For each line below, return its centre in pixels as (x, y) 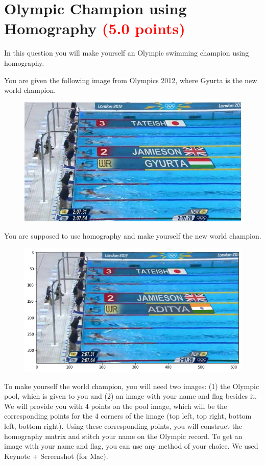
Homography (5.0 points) (95, 28)
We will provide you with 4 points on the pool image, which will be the (116, 406)
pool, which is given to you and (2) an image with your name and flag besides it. (130, 396)
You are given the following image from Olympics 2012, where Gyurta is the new (131, 80)
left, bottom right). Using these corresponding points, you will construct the (123, 426)
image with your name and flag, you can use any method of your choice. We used (131, 446)
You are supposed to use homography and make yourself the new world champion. (133, 235)
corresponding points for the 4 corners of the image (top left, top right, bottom (128, 416)
